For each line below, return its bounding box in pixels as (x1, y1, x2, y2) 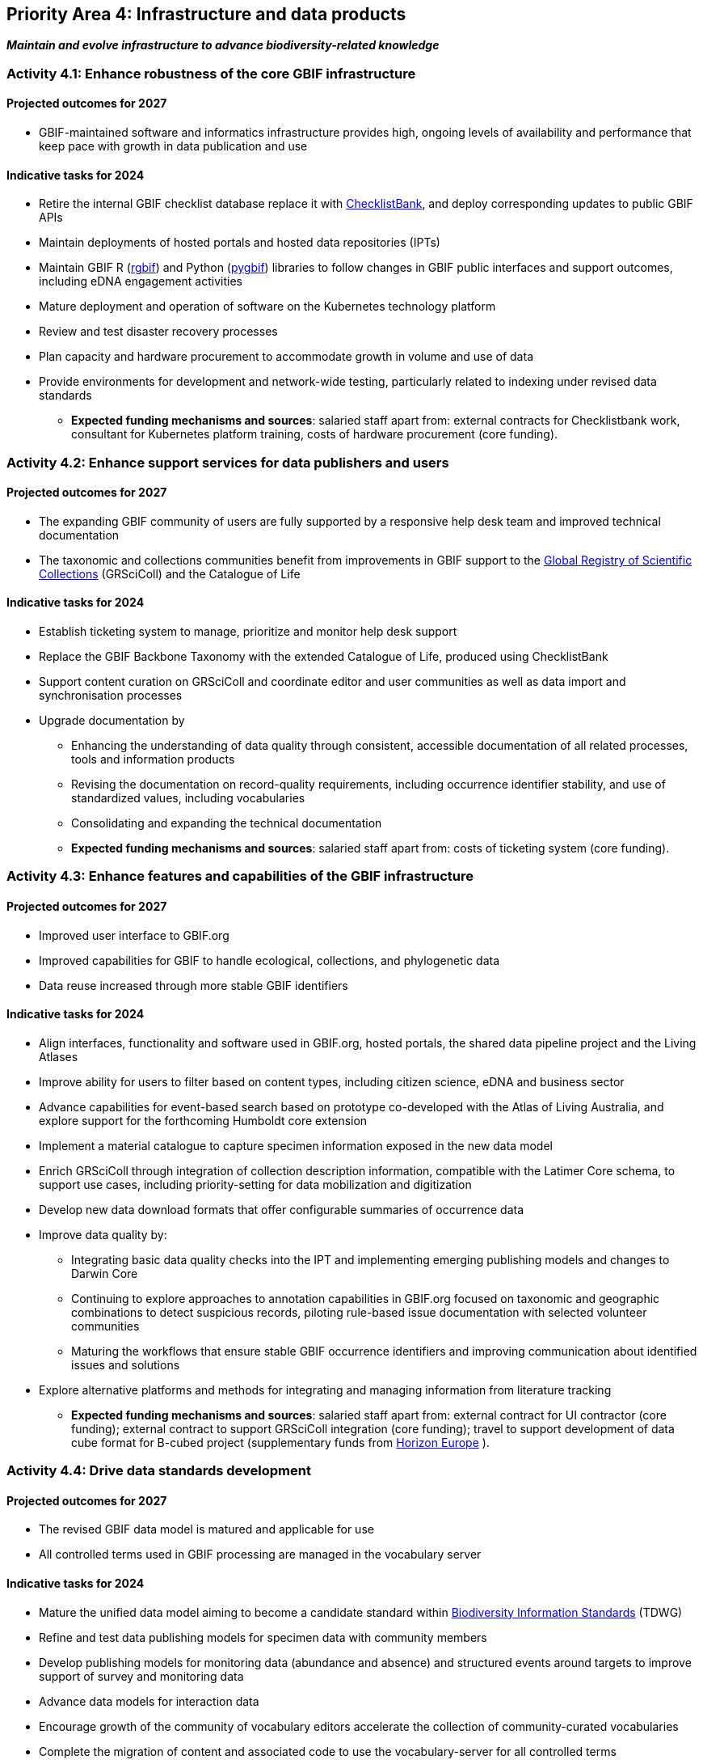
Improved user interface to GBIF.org (39, 928, 229, 942)
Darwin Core (71, 1266, 138, 1280)
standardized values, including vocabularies (71, 791, 305, 806)
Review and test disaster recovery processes (39, 324, 278, 339)
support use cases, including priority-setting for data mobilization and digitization (39, 1177, 472, 1191)
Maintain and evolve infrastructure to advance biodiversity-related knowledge (6, 38, 440, 53)
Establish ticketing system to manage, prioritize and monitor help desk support (39, 624, 457, 639)
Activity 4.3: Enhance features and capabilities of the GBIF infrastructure (6, 868, 474, 885)
